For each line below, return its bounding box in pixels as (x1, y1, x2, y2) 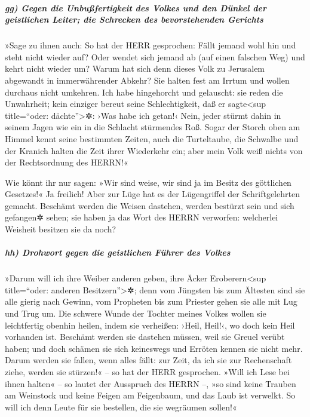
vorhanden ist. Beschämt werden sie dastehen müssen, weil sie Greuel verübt (5, 330, 285, 343)
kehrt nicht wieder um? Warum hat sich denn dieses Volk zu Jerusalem (5, 62, 265, 75)
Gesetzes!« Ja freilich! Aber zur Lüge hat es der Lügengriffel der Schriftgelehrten (5, 188, 300, 200)
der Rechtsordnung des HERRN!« (5, 156, 128, 168)
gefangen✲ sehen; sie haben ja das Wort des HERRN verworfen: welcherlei (5, 211, 278, 223)
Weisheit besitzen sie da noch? (5, 223, 116, 235)
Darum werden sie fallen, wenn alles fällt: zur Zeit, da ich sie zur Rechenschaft (5, 354, 292, 366)
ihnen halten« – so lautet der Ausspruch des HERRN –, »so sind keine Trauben (5, 377, 296, 390)
